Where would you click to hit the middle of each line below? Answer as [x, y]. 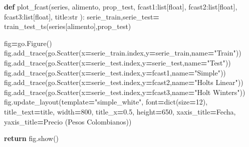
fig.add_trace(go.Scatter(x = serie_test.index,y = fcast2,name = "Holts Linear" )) [124, 82]
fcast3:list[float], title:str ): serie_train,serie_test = [82, 16]
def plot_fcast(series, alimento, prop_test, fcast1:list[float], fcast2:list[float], [121, 6]
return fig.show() [32, 138]
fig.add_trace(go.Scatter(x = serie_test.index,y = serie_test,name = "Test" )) [117, 62]
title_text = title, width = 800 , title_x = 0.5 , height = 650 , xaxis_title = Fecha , [120, 111]
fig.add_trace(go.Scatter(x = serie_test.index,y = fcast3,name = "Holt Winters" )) [125, 92]
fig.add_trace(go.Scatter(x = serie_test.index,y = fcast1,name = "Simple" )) [115, 72]
